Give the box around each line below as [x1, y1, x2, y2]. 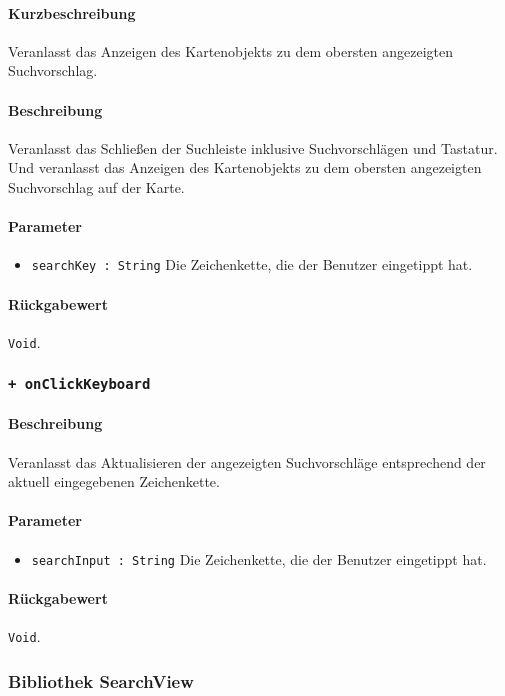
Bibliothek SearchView [8, 668, 194, 693]
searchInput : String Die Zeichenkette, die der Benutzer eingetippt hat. [31, 548, 487, 569]
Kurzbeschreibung [8, 2, 136, 23]
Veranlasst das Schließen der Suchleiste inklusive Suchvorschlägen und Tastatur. [8, 137, 498, 158]
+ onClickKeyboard [8, 376, 151, 393]
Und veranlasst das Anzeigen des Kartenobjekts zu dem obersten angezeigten [8, 157, 482, 178]
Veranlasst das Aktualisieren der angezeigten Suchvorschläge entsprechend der [8, 451, 486, 472]
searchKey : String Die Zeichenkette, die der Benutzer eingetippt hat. [31, 254, 473, 275]
